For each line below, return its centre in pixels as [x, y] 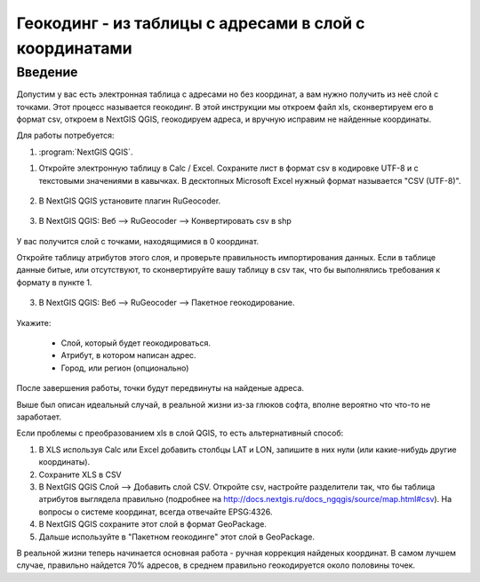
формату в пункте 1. [54, 282]
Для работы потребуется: [65, 136]
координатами [74, 48]
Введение [47, 72]
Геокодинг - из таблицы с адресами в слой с [191, 23]
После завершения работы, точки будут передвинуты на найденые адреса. [160, 388]
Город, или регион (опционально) [125, 368]
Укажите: [34, 323]
